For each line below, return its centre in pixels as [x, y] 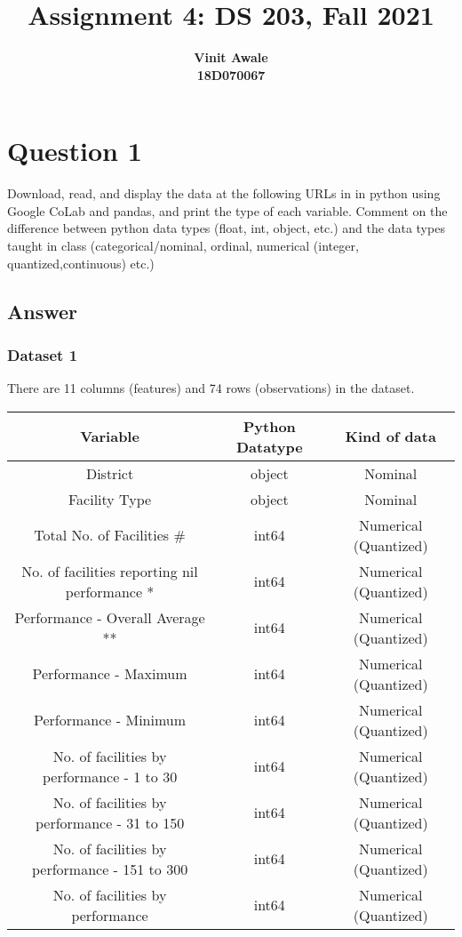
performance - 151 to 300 [110, 869]
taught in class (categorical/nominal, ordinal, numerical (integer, [183, 246]
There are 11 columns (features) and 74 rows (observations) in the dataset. [211, 388]
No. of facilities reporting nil [110, 571]
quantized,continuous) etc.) [81, 263]
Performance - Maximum [110, 674]
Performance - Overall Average [110, 617]
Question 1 [75, 151]
